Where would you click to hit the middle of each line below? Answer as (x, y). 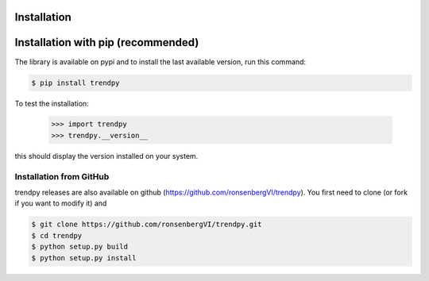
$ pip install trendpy (75, 83)
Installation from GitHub (62, 176)
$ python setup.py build (80, 247)
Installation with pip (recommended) (107, 42)
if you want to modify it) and (61, 203)
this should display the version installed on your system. (106, 156)
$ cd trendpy (57, 235)
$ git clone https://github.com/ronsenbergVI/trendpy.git (147, 225)
